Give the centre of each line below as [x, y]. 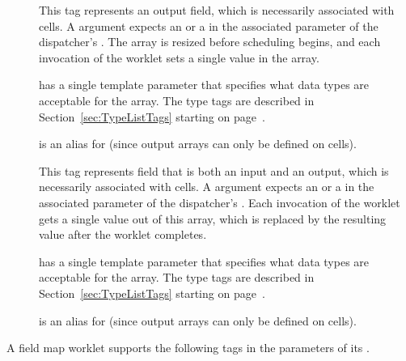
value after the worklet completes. [123, 234]
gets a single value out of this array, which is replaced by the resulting [213, 218]
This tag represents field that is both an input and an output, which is [214, 170]
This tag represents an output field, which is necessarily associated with [217, 10]
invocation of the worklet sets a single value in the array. [179, 57]
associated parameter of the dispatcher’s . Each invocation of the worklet [220, 202]
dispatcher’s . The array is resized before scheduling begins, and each [210, 42]
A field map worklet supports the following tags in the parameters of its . [188, 348]
